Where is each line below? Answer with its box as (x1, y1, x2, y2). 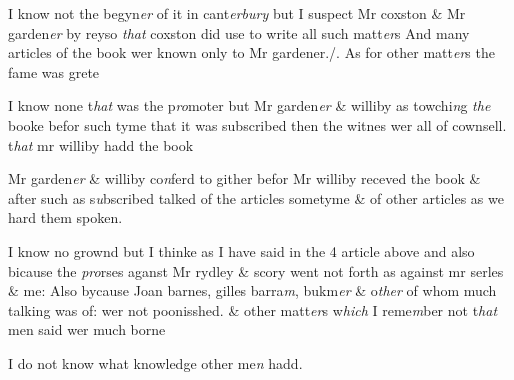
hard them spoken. (8, 207, 123, 228)
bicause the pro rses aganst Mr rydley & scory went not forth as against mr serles (8, 260, 504, 281)
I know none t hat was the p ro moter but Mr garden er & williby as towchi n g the (8, 95, 491, 116)
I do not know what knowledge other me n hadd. (8, 352, 303, 373)
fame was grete (8, 61, 100, 82)
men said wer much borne (8, 319, 166, 340)
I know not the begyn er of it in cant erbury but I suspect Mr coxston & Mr (8, 3, 466, 23)
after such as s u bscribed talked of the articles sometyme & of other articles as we (8, 187, 504, 208)
